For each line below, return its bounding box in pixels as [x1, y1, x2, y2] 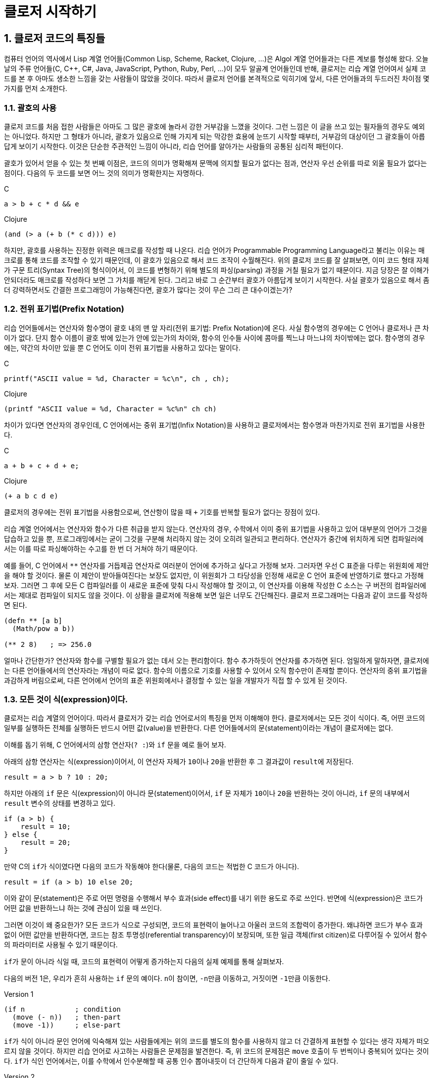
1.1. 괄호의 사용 [4, 102, 57, 113]
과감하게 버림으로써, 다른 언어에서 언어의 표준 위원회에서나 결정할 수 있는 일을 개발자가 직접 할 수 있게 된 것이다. [4, 676, 347, 685]
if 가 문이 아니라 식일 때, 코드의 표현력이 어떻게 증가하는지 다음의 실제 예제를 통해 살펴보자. [4, 957, 284, 966]
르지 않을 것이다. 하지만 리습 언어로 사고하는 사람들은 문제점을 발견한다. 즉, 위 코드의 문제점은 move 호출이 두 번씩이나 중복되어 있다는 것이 [4, 1047, 429, 1056]
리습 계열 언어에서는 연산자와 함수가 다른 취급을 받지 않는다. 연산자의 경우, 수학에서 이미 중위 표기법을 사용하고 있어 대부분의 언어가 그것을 [4, 524, 428, 533]
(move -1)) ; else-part [12, 1021, 121, 1029]
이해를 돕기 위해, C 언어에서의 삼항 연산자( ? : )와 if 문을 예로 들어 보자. [4, 740, 226, 749]
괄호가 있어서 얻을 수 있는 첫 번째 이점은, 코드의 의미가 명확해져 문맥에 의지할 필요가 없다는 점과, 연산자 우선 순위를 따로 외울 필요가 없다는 [4, 158, 427, 167]
